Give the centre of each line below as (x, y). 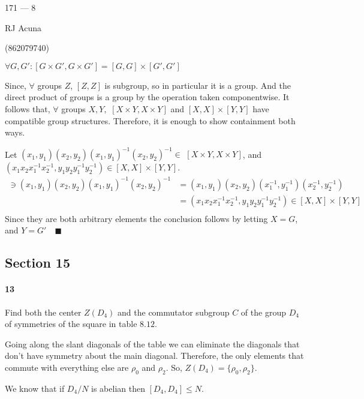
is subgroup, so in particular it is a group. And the (198, 85)
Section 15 (37, 262)
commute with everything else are (67, 367)
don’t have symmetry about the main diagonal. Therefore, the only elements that (154, 355)
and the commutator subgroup (174, 312)
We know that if (35, 388)
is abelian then (118, 388)
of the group (263, 312)
